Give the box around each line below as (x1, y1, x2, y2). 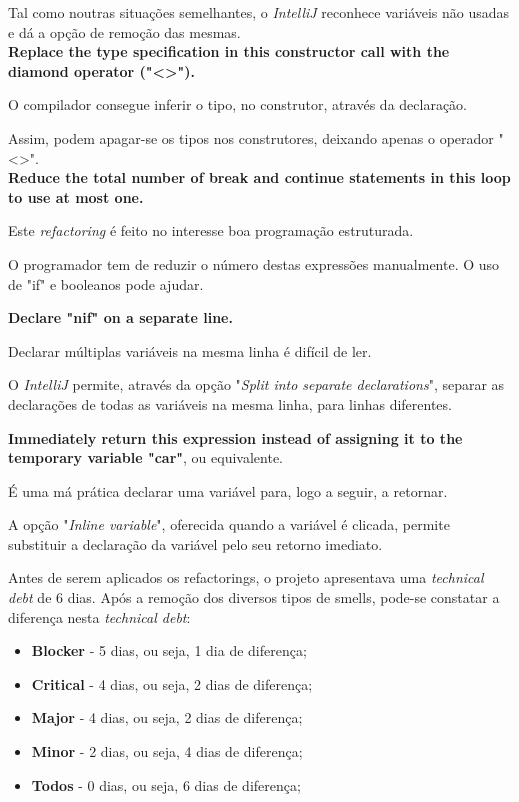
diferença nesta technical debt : (8, 606, 191, 627)
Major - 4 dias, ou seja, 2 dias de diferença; (31, 707, 303, 728)
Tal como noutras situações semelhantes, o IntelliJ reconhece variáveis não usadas (8, 2, 510, 22)
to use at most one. (8, 186, 144, 207)
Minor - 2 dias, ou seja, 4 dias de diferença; (31, 741, 303, 762)
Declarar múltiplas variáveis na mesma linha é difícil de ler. (8, 340, 372, 361)
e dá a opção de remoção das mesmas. (8, 21, 241, 42)
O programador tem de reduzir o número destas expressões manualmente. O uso (8, 253, 500, 274)
